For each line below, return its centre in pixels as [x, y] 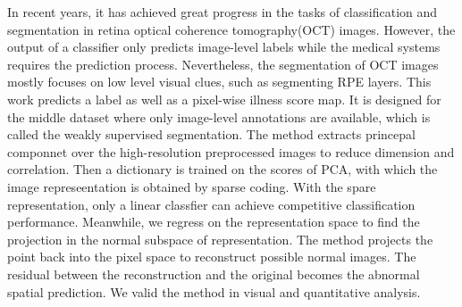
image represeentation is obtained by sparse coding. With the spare [192, 186]
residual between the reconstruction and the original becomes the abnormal [214, 274]
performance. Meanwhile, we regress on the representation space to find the [214, 222]
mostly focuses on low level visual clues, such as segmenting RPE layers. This [219, 82]
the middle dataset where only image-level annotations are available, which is [219, 116]
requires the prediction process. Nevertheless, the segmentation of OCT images [223, 64]
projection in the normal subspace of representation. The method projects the [220, 239]
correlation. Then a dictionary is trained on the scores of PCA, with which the [223, 169]
